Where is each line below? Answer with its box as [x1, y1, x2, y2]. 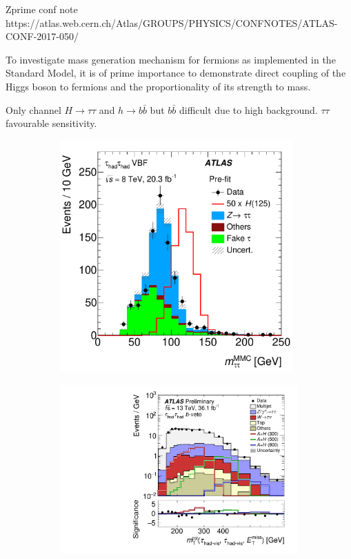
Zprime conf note [6, 2, 78, 16]
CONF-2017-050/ [6, 29, 79, 43]
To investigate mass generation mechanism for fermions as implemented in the [6, 52, 336, 66]
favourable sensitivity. [6, 116, 97, 130]
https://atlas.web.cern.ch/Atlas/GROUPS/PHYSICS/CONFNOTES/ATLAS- [6, 15, 338, 30]
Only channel [6, 102, 61, 117]
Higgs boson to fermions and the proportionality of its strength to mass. [6, 79, 311, 93]
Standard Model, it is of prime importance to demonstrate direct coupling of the [6, 66, 346, 80]
